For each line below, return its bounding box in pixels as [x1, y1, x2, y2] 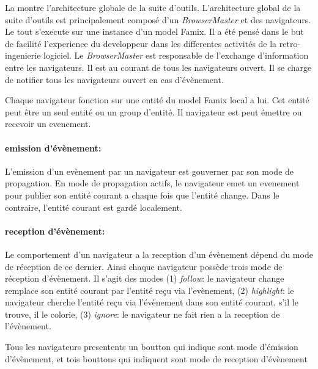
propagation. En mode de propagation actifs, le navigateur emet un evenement [5, 177, 300, 189]
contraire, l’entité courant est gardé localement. [5, 200, 182, 213]
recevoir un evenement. [5, 117, 91, 130]
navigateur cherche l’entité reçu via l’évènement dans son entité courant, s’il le [5, 296, 298, 309]
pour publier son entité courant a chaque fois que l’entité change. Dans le [5, 188, 279, 201]
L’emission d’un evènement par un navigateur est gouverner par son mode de [5, 164, 294, 177]
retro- [279, 37, 301, 49]
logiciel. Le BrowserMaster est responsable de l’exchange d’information [43, 49, 309, 62]
